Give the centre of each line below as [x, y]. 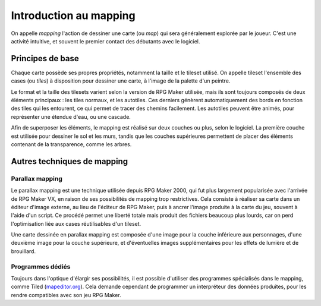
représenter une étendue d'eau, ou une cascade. [71, 116]
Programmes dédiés [41, 266]
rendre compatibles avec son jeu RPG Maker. [66, 295]
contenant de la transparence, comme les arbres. [71, 144]
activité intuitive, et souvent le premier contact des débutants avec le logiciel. [106, 41]
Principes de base [45, 59]
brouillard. [23, 251]
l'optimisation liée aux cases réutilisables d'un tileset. [76, 223]
